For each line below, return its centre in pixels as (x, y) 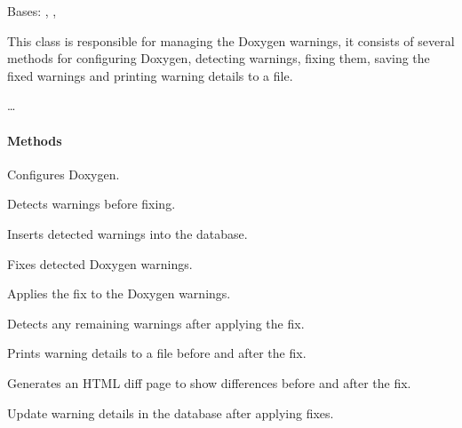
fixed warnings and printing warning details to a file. (150, 75)
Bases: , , (32, 11)
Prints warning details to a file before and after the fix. (157, 353)
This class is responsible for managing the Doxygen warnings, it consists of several (231, 40)
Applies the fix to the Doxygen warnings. (119, 293)
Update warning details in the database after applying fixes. (171, 412)
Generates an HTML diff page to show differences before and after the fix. (209, 382)
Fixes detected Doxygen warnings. (100, 263)
